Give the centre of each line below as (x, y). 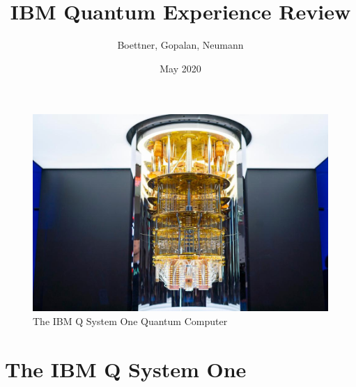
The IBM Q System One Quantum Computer (130, 321)
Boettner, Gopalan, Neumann (180, 45)
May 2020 (180, 68)
